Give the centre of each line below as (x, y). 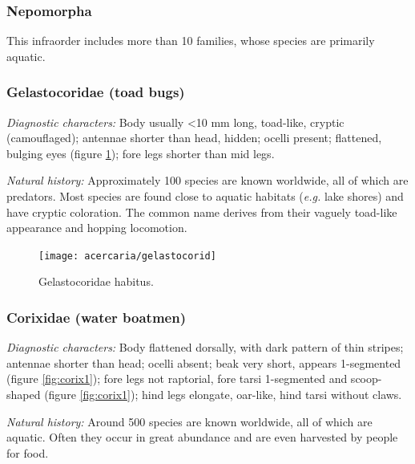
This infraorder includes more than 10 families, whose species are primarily (191, 41)
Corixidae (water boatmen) (96, 317)
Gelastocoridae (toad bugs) (96, 92)
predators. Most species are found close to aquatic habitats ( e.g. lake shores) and (205, 196)
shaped (24, 395)
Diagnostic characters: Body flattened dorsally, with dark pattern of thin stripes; (205, 347)
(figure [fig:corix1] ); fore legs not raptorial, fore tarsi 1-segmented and (177, 379)
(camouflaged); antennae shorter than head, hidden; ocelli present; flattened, (194, 138)
